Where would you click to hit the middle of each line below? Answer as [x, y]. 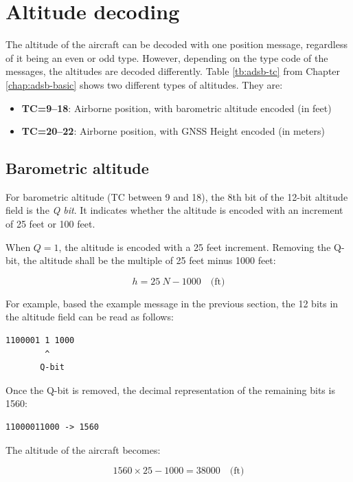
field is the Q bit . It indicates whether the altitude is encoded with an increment [174, 210]
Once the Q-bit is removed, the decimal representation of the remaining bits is [170, 390]
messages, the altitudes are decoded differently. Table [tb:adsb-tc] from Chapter [173, 71]
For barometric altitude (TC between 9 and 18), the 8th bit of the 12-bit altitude [177, 196]
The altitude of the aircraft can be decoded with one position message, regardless [176, 44]
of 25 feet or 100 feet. [50, 224]
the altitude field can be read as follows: [90, 317]
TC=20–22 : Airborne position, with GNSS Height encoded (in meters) [173, 131]
